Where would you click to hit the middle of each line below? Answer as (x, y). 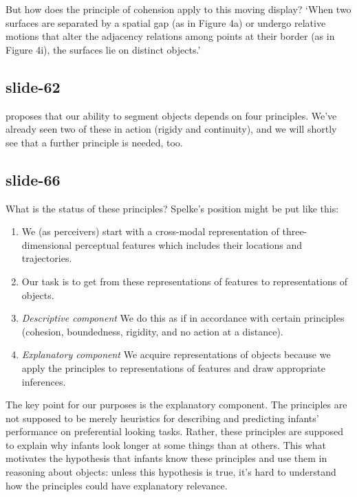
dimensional (47, 244)
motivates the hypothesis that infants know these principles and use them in (166, 458)
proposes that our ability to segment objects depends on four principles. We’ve (171, 115)
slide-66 (33, 179)
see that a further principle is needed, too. (94, 142)
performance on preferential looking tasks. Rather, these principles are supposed (174, 431)
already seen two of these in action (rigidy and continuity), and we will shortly (171, 129)
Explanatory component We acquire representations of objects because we (176, 354)
